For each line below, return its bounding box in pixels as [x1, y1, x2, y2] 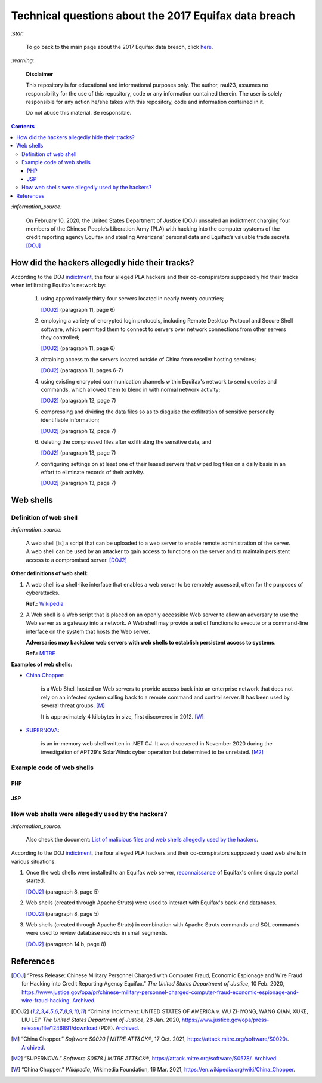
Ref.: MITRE [26, 650, 56, 657]
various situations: [11, 858, 57, 865]
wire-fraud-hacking [21, 996, 70, 1004]
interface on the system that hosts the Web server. [26, 628, 150, 635]
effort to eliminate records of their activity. [41, 469, 144, 476]
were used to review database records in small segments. [26, 929, 168, 937]
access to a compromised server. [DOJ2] [26, 556, 128, 563]
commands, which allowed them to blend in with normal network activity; [41, 386, 221, 393]
